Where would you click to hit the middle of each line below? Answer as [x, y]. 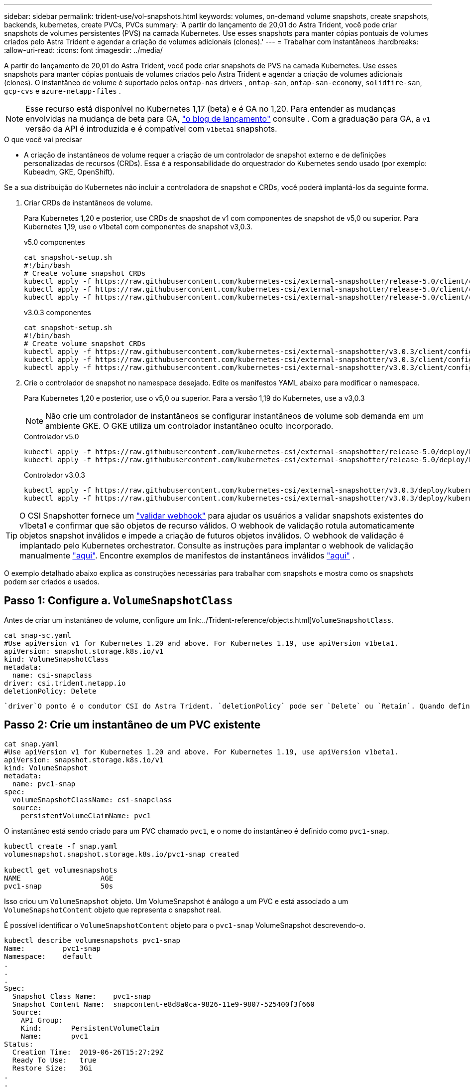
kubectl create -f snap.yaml [61, 846]
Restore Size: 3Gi [52, 1068]
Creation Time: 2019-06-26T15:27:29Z [88, 1052]
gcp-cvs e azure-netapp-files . [62, 91]
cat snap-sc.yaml [38, 635]
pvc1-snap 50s [59, 886]
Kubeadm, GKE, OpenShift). [69, 172]
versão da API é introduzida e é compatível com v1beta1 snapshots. [151, 129]
